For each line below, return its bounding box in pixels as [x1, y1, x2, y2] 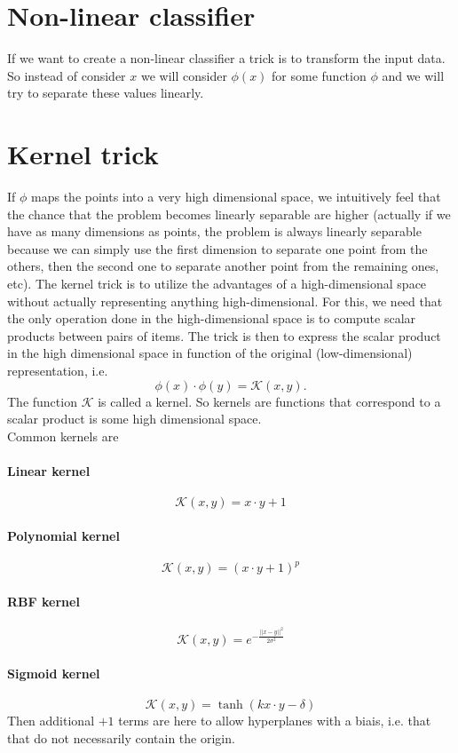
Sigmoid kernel [7, 663, 100, 682]
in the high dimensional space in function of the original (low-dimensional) [7, 344, 413, 362]
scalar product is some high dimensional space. [7, 409, 262, 428]
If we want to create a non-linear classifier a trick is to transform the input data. [7, 49, 446, 67]
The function [7, 392, 77, 410]
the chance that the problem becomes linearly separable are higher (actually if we [7, 204, 451, 223]
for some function [272, 66, 367, 84]
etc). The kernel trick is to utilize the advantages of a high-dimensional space [7, 274, 427, 292]
